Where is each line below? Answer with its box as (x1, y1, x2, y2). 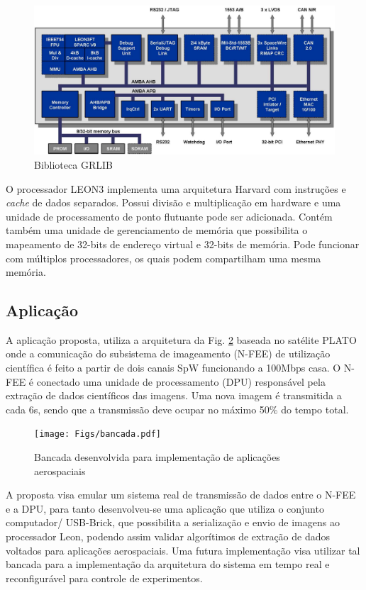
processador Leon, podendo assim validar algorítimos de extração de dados (6, 529, 331, 544)
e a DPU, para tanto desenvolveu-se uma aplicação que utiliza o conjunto (6, 501, 324, 516)
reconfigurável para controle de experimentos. (6, 570, 203, 585)
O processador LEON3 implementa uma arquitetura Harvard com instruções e (6, 181, 346, 196)
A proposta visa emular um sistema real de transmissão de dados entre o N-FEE (6, 487, 356, 502)
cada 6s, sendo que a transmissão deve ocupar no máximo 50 (6, 401, 270, 416)
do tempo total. (281, 401, 349, 416)
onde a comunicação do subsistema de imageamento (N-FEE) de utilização (6, 346, 331, 361)
